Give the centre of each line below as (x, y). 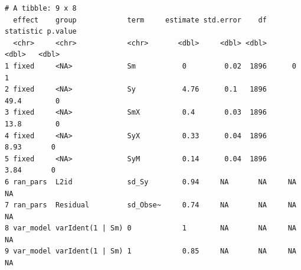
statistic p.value (41, 32)
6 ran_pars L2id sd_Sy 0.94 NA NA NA (150, 182)
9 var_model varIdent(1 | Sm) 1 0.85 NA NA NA (150, 251)
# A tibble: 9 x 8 (41, 8)
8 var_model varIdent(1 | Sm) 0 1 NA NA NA (150, 228)
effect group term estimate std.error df (140, 20)
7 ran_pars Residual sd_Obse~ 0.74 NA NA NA (150, 205)
